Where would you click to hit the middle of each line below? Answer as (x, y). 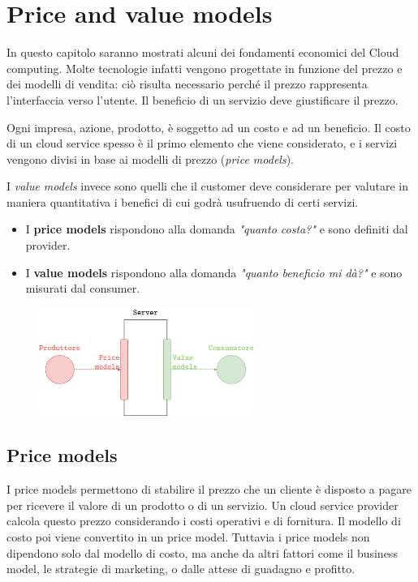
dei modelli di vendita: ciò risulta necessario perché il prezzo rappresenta (187, 84)
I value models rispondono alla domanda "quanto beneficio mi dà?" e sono (214, 272)
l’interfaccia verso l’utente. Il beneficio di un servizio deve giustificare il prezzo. (203, 99)
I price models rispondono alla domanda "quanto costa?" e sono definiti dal (217, 229)
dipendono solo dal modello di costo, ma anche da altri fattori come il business (202, 552)
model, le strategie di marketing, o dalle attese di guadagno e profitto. (181, 569)
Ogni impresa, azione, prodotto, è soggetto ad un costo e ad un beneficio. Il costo (209, 127)
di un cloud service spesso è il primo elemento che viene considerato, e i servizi (202, 143)
